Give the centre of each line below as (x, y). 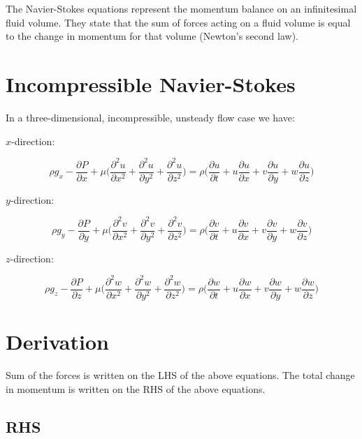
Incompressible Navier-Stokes (151, 83)
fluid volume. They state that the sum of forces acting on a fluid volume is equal (178, 22)
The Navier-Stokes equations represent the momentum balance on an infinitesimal (181, 8)
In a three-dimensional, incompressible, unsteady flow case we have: (150, 117)
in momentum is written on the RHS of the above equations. (136, 388)
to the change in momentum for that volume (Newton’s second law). (152, 36)
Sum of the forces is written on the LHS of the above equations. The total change (180, 375)
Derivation (57, 342)
